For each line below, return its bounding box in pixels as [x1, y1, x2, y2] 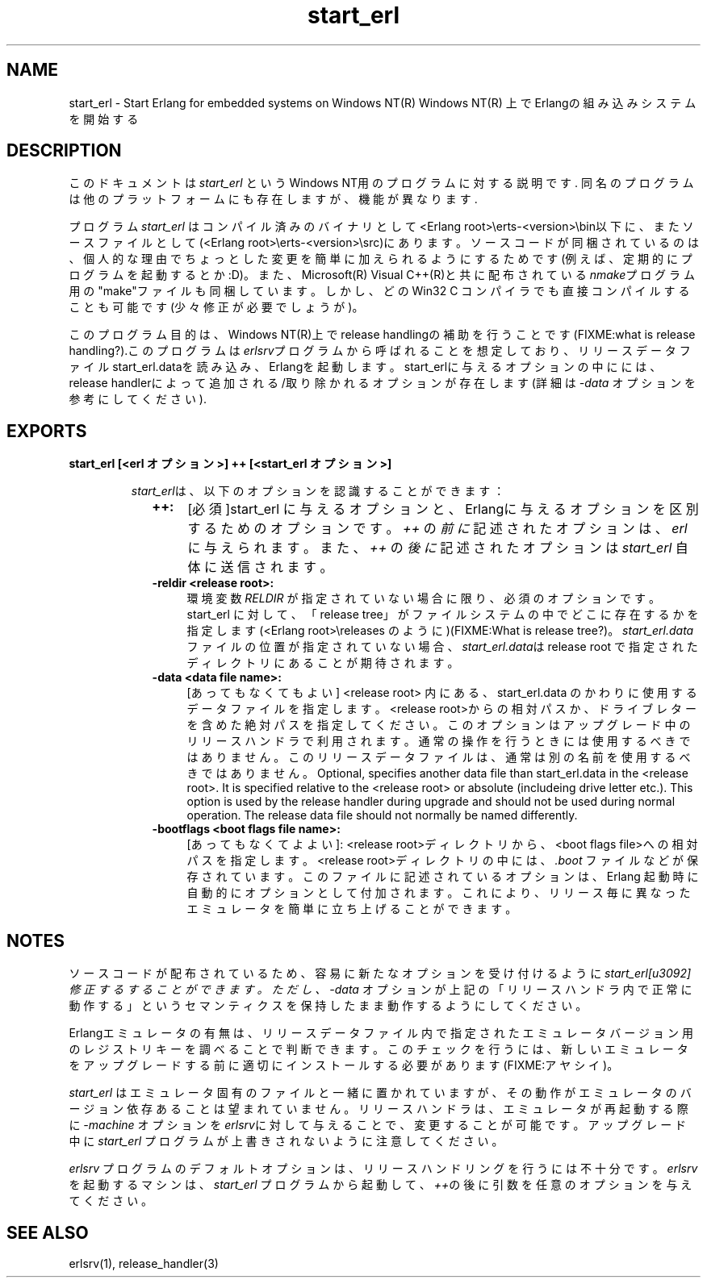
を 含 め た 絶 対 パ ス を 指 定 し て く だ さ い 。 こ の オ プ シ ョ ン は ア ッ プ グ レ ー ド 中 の [186, 718, 691, 732]
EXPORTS [6, 420, 87, 441]
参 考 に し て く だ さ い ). [69, 392, 207, 406]
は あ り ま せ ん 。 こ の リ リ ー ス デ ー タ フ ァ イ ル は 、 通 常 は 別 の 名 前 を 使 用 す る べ [186, 750, 691, 765]
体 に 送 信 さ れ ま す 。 [187, 559, 333, 576]
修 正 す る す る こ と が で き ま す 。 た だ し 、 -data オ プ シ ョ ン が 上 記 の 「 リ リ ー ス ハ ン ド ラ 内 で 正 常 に [69, 982, 692, 997]
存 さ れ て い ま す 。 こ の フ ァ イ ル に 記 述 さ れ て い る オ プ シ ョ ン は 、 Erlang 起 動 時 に [186, 869, 699, 884]
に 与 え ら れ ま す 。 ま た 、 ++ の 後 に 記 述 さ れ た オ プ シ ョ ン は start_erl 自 [187, 540, 688, 557]
